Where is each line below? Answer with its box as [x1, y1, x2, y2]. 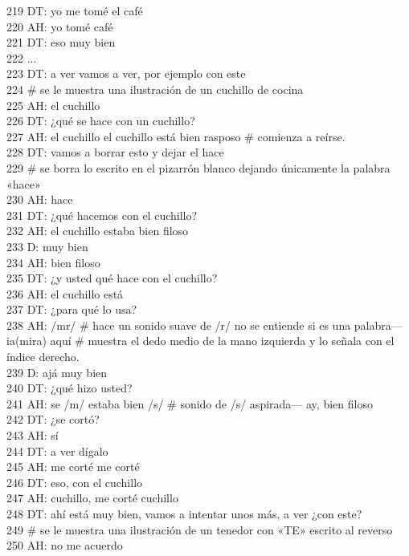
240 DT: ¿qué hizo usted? [6, 379, 133, 396]
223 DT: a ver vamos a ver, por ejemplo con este [6, 65, 246, 82]
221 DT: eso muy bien [6, 34, 116, 51]
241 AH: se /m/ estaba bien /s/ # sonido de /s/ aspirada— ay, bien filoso [6, 395, 373, 412]
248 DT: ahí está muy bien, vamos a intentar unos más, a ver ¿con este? [6, 505, 362, 522]
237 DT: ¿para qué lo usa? [6, 301, 137, 318]
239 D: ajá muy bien [6, 363, 108, 380]
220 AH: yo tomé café [6, 18, 113, 34]
